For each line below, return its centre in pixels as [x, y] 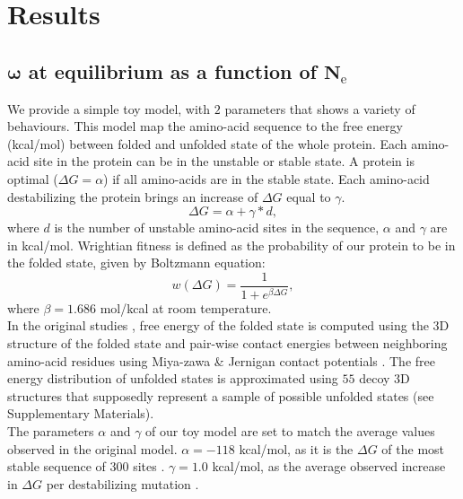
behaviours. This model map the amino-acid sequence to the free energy [205, 126]
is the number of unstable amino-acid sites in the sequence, [217, 228]
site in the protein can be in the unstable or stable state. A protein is [224, 161]
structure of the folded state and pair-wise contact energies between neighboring [227, 343]
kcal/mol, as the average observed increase [329, 466]
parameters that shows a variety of [320, 108]
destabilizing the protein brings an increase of [133, 196]
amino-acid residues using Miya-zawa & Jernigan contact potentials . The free [221, 360]
